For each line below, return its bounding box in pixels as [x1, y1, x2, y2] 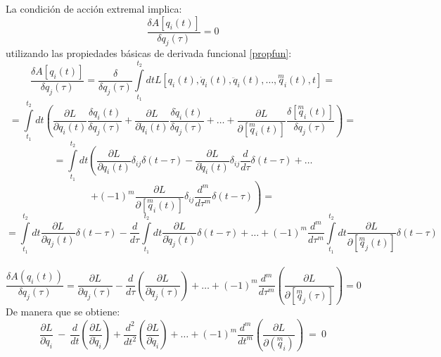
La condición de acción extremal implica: [6, 1, 182, 15]
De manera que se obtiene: [6, 304, 120, 319]
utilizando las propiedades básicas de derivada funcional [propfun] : [6, 46, 292, 61]
